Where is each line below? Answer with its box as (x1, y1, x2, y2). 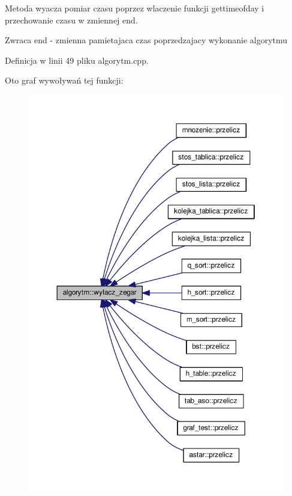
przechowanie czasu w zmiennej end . (5, 13, 138, 26)
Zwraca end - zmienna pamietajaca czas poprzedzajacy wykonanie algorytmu (5, 34, 288, 46)
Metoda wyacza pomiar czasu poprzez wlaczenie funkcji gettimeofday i (5, 2, 264, 14)
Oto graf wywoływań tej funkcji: (5, 74, 124, 87)
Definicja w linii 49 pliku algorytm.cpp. (5, 54, 149, 66)
